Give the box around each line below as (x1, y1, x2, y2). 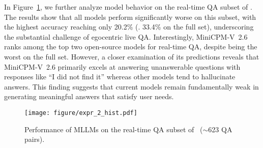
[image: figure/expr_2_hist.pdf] (24, 109, 137, 116)
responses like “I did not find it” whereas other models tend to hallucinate (4, 71, 236, 82)
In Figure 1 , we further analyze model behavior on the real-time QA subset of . (4, 2, 252, 12)
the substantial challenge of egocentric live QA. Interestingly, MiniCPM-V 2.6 (4, 31, 248, 42)
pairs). (24, 134, 45, 144)
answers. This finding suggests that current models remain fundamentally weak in (4, 81, 259, 92)
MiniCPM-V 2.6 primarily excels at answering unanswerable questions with (4, 61, 241, 72)
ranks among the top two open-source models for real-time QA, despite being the (4, 41, 257, 52)
